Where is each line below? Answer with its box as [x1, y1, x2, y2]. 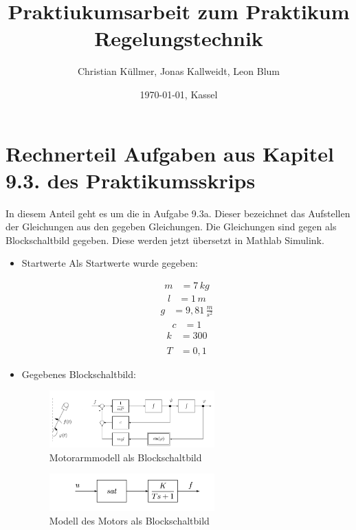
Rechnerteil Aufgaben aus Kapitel [5, 139, 334, 167]
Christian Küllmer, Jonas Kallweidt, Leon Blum [77, 64, 280, 78]
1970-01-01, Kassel [140, 87, 218, 101]
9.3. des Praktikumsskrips [5, 166, 256, 194]
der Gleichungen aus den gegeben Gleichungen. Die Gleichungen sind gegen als [5, 219, 337, 234]
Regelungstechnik [94, 24, 263, 52]
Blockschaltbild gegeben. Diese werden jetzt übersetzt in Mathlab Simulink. [5, 232, 324, 247]
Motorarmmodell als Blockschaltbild [49, 450, 202, 464]
